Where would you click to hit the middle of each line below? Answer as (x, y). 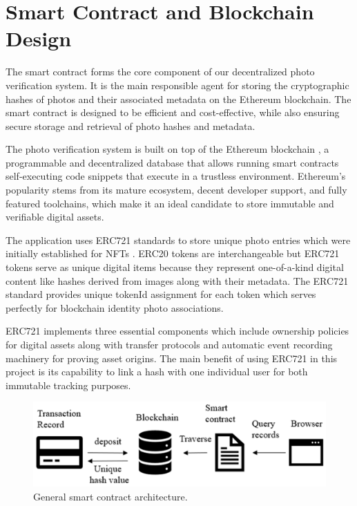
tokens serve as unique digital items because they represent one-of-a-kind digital (175, 267)
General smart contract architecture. (110, 496)
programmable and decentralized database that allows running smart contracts (172, 162)
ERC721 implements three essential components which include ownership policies (177, 331)
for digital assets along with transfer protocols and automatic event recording (169, 344)
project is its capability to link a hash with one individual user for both (157, 372)
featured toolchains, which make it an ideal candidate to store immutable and (170, 203)
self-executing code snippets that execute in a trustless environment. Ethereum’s (176, 176)
